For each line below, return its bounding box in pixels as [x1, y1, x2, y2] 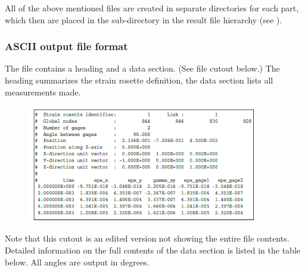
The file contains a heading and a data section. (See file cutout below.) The [5, 62, 280, 75]
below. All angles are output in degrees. [5, 255, 150, 268]
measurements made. [5, 85, 81, 98]
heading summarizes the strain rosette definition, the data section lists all [5, 74, 273, 86]
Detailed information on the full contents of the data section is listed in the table [5, 243, 300, 256]
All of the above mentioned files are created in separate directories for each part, [5, 2, 299, 14]
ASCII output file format [5, 39, 128, 54]
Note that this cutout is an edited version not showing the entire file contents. [5, 232, 290, 245]
